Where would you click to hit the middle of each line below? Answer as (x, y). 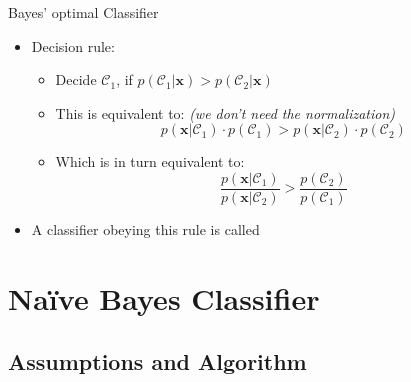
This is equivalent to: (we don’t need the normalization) (225, 112)
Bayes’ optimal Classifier (83, 12)
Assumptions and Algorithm (157, 361)
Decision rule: (73, 45)
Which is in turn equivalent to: (150, 161)
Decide (76, 79)
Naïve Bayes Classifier (164, 297)
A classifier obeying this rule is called (145, 229)
